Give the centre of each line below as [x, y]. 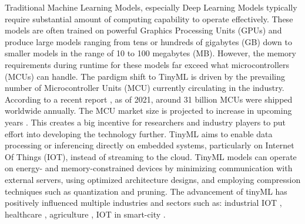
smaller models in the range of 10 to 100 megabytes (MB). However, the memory [150, 53]
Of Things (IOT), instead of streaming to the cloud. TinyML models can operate [151, 156]
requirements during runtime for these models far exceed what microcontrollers [147, 64]
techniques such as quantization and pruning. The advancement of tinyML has [146, 191]
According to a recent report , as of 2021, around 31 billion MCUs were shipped [149, 99]
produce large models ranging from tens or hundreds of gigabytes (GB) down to [148, 41]
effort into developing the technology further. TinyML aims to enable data [139, 133]
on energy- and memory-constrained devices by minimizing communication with [149, 168]
